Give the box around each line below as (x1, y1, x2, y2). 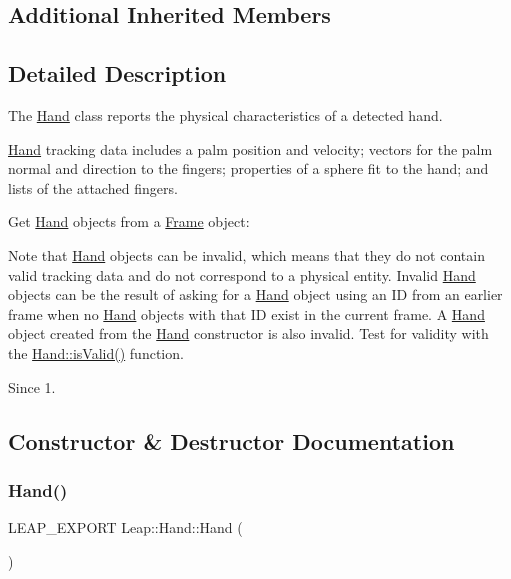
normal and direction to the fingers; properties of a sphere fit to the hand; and (8, 158, 489, 179)
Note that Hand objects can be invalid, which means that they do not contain (8, 244, 485, 265)
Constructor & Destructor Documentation (8, 425, 455, 456)
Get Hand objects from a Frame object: (8, 211, 250, 232)
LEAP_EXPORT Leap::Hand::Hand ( (8, 517, 243, 538)
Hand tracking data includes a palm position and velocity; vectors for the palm (8, 138, 493, 159)
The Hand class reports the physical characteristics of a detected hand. (8, 104, 443, 125)
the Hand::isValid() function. (8, 342, 184, 363)
